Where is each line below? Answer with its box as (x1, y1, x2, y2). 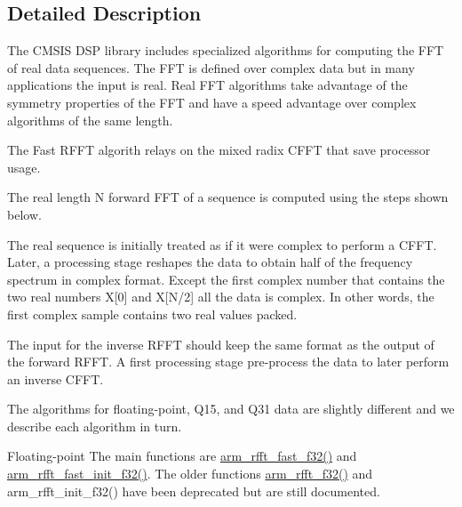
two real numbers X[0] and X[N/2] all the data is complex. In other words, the (7, 287, 434, 306)
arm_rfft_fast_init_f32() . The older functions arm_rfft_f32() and (7, 464, 373, 483)
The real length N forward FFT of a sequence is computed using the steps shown (7, 188, 449, 206)
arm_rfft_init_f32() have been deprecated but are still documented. (7, 481, 380, 500)
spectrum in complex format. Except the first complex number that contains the (7, 270, 445, 288)
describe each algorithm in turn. (7, 416, 182, 435)
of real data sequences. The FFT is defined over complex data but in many (7, 58, 415, 76)
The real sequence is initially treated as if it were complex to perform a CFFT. (7, 235, 437, 253)
